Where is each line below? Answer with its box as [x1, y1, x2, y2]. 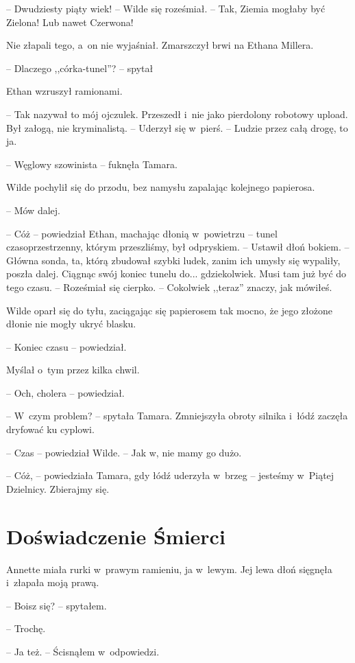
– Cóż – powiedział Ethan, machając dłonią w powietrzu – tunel [6, 226, 278, 240]
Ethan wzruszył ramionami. [6, 84, 123, 98]
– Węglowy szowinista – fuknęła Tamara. [6, 156, 177, 171]
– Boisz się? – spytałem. [6, 598, 107, 612]
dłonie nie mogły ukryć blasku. [6, 316, 136, 331]
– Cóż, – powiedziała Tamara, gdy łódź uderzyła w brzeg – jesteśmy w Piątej [6, 468, 334, 482]
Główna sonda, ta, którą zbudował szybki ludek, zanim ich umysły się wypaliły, [6, 253, 341, 267]
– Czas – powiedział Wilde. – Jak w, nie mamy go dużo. [6, 445, 242, 459]
